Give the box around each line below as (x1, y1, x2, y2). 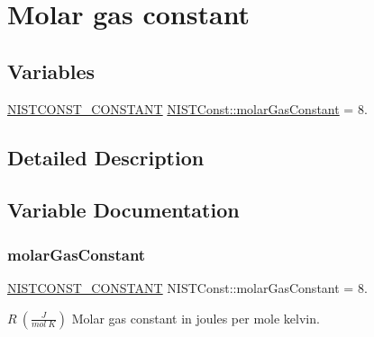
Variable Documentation (7, 196, 240, 224)
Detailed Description (7, 143, 205, 171)
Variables (7, 57, 96, 84)
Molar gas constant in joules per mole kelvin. (71, 308, 320, 327)
